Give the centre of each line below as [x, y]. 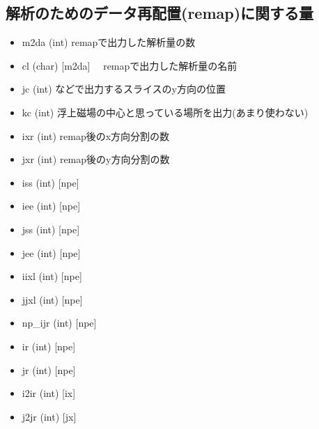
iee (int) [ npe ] [51, 206]
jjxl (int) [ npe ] [52, 299]
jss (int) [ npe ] [51, 229]
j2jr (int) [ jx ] [49, 416]
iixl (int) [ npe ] [52, 276]
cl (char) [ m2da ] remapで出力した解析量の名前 [130, 65]
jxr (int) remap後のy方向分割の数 [96, 159]
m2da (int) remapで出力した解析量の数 [109, 42]
